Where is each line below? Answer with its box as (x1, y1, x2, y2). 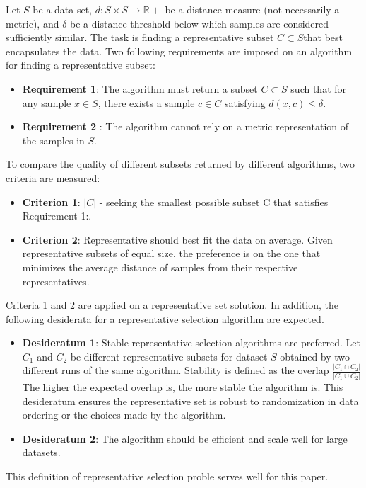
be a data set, (33, 2, 93, 16)
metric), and (6, 16, 59, 30)
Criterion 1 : (22, 194, 81, 209)
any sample (22, 95, 71, 110)
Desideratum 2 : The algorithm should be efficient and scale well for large (22, 431, 348, 446)
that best (303, 30, 343, 45)
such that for (290, 81, 347, 96)
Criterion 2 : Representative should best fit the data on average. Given (22, 232, 333, 246)
